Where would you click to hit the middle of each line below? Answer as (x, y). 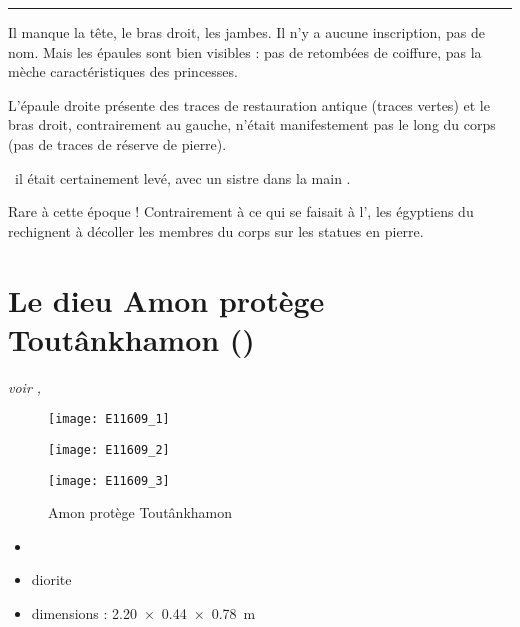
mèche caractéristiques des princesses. (123, 71)
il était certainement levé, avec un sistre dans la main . (182, 177)
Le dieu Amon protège (166, 299)
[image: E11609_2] (109, 449)
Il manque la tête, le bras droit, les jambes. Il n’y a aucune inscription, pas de (246, 32)
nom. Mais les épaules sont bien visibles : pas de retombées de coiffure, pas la (245, 51)
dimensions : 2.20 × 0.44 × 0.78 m (143, 613)
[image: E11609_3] (109, 480)
